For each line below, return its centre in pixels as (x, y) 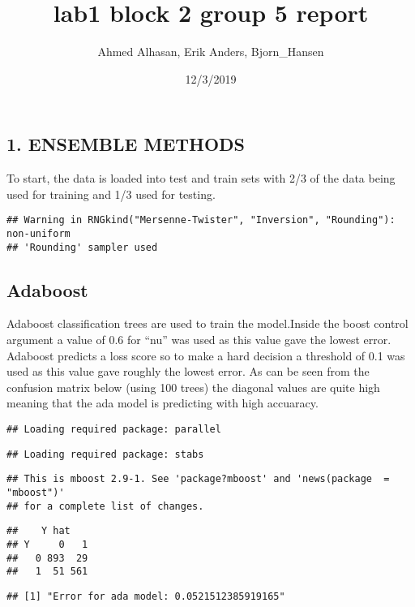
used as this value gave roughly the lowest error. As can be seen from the (188, 371)
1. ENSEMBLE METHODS (126, 144)
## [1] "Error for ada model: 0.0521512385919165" (146, 596)
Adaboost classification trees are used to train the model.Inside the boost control (207, 323)
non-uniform (39, 233)
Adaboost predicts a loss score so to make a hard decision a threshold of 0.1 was (206, 355)
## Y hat (39, 531)
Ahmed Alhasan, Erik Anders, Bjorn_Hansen (211, 52)
